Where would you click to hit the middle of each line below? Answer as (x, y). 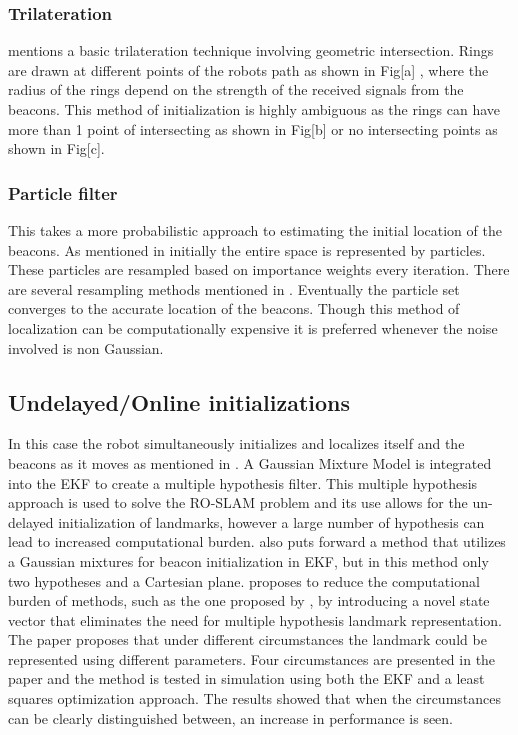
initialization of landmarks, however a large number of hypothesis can (271, 521)
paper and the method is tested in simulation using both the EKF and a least (246, 678)
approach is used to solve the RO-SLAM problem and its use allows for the (238, 502)
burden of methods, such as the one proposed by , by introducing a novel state (249, 600)
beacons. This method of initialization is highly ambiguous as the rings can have (254, 109)
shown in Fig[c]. (56, 148)
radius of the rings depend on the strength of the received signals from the (236, 89)
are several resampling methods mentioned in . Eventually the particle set (234, 288)
